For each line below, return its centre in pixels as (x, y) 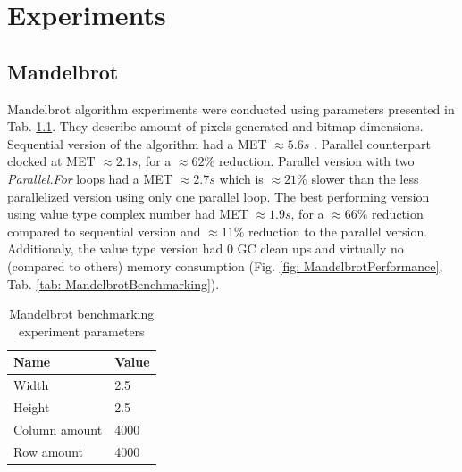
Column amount (58, 429)
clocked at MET (51, 161)
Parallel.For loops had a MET (90, 178)
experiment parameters (82, 331)
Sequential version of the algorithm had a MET (137, 143)
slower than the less (365, 178)
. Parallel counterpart (372, 143)
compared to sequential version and (104, 231)
